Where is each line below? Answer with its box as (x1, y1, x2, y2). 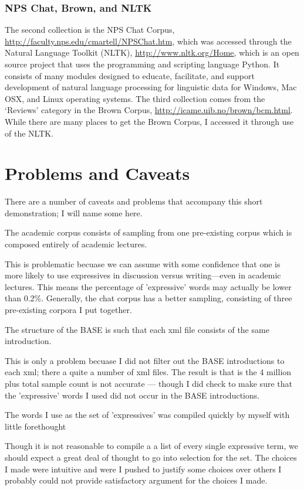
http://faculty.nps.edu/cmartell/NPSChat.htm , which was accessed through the (5, 35, 292, 47)
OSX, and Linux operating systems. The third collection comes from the (5, 92, 265, 104)
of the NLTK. (5, 127, 54, 139)
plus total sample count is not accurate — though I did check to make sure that (5, 377, 292, 389)
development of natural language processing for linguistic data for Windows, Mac (5, 81, 297, 93)
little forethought (5, 420, 66, 432)
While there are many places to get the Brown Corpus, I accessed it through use (5, 115, 294, 127)
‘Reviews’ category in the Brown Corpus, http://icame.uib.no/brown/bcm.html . (5, 104, 293, 116)
